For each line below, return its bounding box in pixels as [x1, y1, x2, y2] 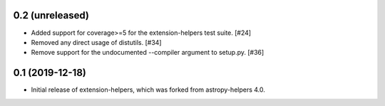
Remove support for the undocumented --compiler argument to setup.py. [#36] [31, 48, 265, 57]
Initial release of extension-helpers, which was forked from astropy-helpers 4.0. [31, 85, 265, 94]
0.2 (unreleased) [13, 9, 89, 21]
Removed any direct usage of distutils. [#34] [31, 38, 162, 46]
